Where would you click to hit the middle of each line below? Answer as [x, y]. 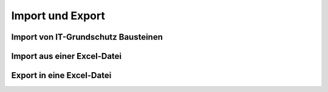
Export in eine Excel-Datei [61, 75]
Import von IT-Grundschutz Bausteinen [87, 37]
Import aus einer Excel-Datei [67, 56]
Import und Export [58, 16]
